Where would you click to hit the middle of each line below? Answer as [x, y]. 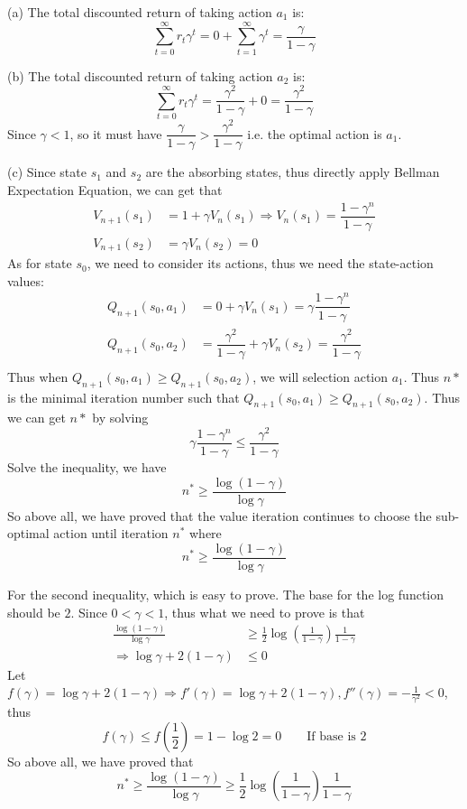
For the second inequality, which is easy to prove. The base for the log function [226, 594]
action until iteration [111, 533]
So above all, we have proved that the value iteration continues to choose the [220, 515]
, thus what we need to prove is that [265, 612]
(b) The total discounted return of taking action [140, 75]
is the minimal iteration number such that [124, 397]
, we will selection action [320, 376]
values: [26, 280]
